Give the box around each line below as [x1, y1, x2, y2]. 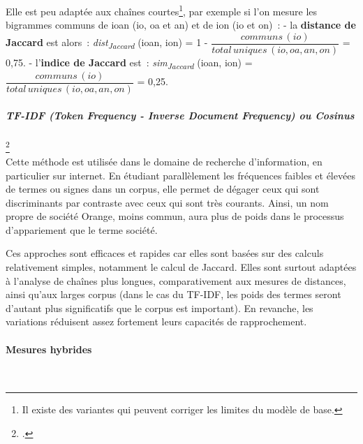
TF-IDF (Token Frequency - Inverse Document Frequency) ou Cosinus [6, 108, 355, 122]
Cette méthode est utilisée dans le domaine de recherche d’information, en [6, 154, 323, 168]
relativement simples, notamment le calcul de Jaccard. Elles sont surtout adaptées [6, 260, 357, 274]
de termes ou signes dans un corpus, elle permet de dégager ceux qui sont [6, 182, 320, 196]
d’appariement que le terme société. [6, 222, 158, 237]
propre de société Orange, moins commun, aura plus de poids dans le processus [6, 209, 344, 223]
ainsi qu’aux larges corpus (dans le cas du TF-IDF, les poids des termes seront [6, 287, 341, 302]
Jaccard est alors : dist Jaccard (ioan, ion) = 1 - [6, 35, 208, 52]
